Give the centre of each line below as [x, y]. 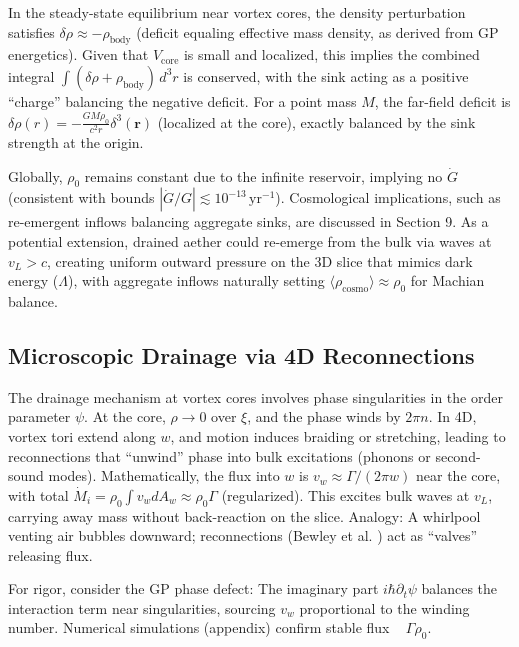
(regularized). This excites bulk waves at [345, 494]
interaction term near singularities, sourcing [142, 607]
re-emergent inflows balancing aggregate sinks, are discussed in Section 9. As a [248, 221]
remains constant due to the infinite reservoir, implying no [263, 175]
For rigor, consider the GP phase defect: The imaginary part [193, 588]
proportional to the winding [384, 607]
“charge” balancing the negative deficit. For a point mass [182, 100]
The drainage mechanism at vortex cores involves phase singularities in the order [255, 396]
